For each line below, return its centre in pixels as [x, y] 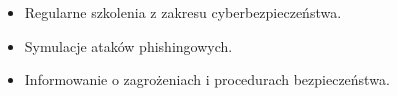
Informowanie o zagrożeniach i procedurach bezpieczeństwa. [207, 79]
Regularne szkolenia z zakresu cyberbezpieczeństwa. [183, 12]
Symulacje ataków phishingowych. [128, 45]
